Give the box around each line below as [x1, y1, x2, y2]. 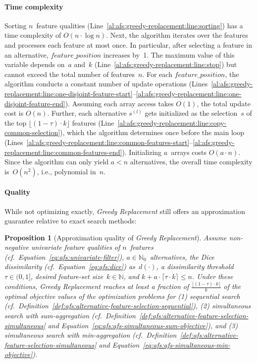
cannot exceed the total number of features [4, 69, 135, 79]
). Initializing [122, 146, 162, 157]
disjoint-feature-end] [4, 98, 65, 108]
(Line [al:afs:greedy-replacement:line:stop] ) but [95, 59, 237, 70]
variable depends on [4, 59, 65, 70]
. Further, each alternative [47, 108, 127, 118]
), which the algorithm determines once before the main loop [60, 127, 245, 138]
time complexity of [4, 30, 61, 40]
